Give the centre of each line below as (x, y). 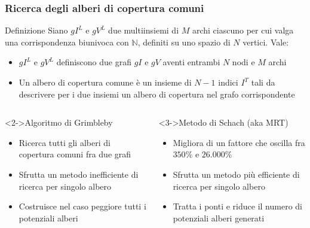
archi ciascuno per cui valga (243, 30)
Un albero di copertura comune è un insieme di (105, 82)
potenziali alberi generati (219, 218)
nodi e (243, 62)
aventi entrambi (191, 62)
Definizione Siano (36, 30)
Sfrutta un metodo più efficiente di (236, 174)
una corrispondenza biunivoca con (67, 42)
